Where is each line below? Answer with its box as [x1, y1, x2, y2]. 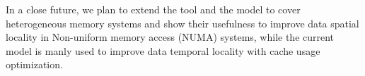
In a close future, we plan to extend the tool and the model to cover [6, 2, 301, 16]
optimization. [6, 57, 63, 72]
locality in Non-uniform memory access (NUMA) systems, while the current [6, 30, 335, 44]
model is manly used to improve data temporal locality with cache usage [6, 43, 320, 58]
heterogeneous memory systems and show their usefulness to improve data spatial [6, 15, 359, 30]
